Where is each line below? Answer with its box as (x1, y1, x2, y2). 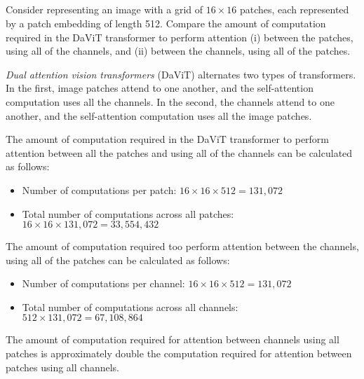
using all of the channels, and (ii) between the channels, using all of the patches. (6, 43, 351, 58)
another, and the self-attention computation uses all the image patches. (6, 108, 312, 123)
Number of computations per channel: (22, 276, 185, 291)
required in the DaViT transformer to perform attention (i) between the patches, (6, 29, 353, 44)
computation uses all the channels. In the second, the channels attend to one (6, 94, 335, 109)
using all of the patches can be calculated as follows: (6, 252, 230, 267)
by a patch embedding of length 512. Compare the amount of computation (6, 15, 326, 30)
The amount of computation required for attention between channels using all (6, 332, 339, 347)
